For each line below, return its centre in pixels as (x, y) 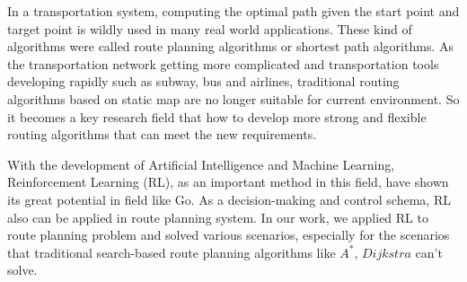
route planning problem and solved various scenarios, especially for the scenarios (229, 235)
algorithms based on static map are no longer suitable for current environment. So (233, 98)
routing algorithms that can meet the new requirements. (162, 134)
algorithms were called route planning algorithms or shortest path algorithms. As (230, 46)
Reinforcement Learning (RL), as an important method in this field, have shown (228, 182)
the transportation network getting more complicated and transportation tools (223, 63)
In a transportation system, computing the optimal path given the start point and (233, 11)
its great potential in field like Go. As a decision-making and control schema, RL (229, 199)
